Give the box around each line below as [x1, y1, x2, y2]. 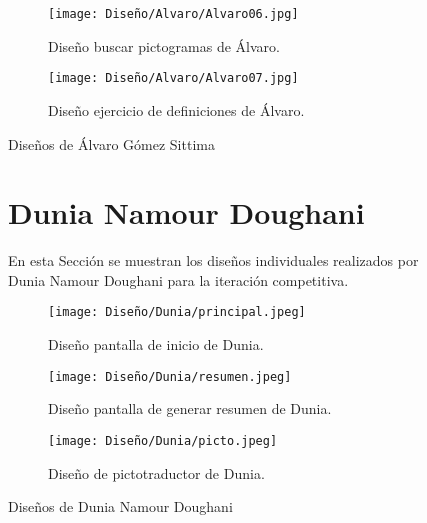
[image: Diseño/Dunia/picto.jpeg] [48, 433, 278, 448]
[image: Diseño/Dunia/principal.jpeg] [48, 305, 306, 320]
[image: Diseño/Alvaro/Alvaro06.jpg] [48, 7, 299, 21]
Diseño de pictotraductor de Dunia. [48, 462, 265, 483]
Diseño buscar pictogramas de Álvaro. [48, 35, 280, 56]
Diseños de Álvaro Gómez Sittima [8, 133, 215, 154]
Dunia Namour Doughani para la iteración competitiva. [8, 269, 349, 290]
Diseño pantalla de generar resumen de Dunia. [48, 398, 332, 419]
